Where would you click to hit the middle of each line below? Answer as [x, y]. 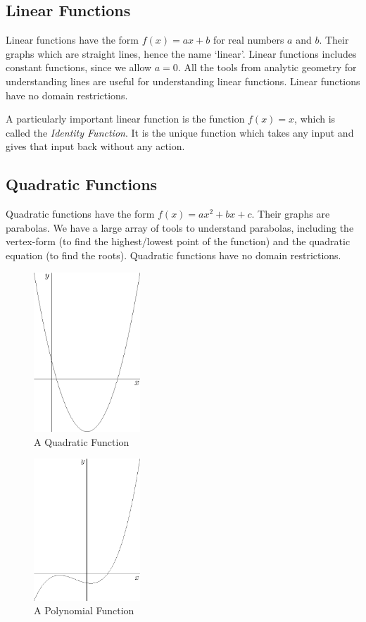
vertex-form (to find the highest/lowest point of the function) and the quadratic [178, 241]
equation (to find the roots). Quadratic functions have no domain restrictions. [173, 255]
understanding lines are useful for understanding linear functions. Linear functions [183, 81]
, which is [315, 119]
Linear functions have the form [72, 40]
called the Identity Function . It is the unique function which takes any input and [180, 132]
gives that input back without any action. [95, 146]
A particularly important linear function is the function [125, 119]
